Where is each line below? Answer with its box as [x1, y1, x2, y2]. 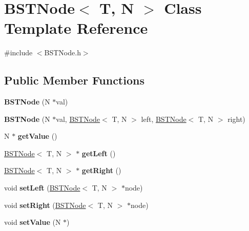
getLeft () [81, 148, 116, 158]
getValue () [17, 131, 57, 141]
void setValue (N [4, 217, 61, 227]
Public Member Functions [4, 72, 144, 88]
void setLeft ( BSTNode [4, 182, 80, 193]
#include [4, 47, 33, 58]
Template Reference [4, 17, 148, 38]
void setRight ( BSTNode [4, 199, 86, 210]
